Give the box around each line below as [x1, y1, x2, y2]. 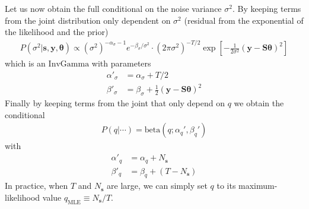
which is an [5, 57, 46, 69]
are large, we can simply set [107, 179, 208, 192]
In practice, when [5, 179, 68, 192]
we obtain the [234, 97, 284, 109]
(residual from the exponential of [184, 14, 304, 26]
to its [216, 179, 236, 192]
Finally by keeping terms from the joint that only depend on [5, 97, 225, 109]
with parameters [91, 57, 151, 69]
